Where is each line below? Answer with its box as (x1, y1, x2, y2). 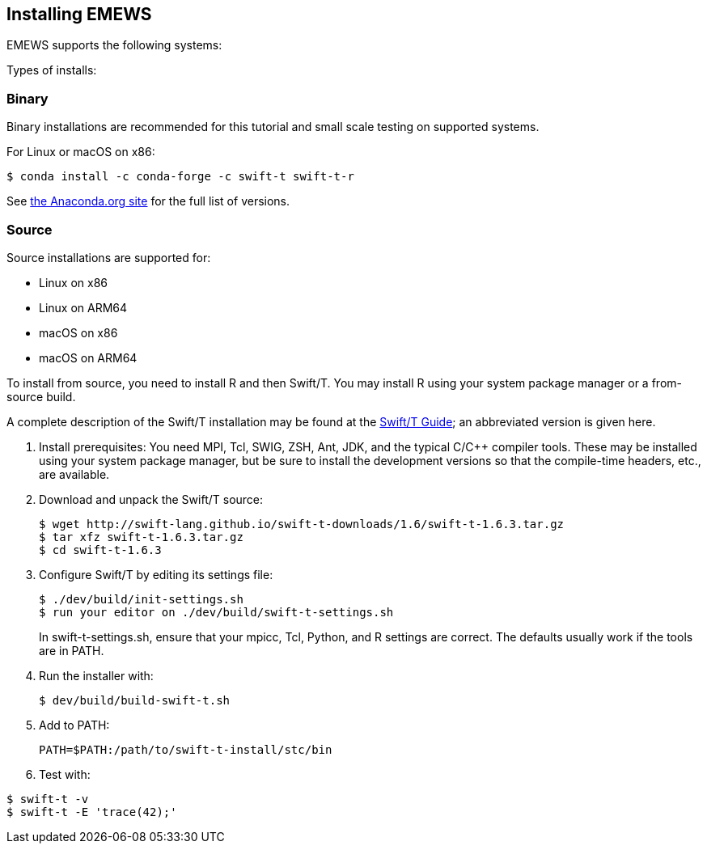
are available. (39, 467, 110, 481)
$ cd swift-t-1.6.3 (39, 543, 162, 556)
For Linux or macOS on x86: (6, 145, 155, 159)
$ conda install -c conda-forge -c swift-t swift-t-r (6, 170, 354, 184)
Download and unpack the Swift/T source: (39, 492, 264, 506)
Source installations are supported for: (6, 250, 211, 264)
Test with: (39, 767, 91, 781)
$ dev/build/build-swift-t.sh (39, 693, 231, 707)
